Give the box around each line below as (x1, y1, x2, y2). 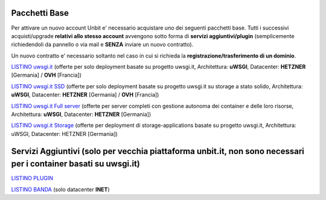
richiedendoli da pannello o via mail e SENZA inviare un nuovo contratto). (11, 41, 194, 48)
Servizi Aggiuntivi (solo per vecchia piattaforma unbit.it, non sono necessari (11, 146, 305, 156)
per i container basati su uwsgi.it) (11, 159, 140, 169)
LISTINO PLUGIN (11, 175, 54, 182)
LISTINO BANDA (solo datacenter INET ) (11, 185, 110, 193)
